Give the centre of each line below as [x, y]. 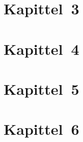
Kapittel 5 [41, 88]
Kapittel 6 [41, 129]
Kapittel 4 [41, 48]
